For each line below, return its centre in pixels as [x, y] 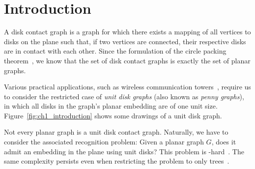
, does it [224, 142]
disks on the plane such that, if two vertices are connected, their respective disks [125, 41]
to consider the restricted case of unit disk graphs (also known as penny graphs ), [124, 96]
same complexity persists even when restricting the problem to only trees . [117, 161]
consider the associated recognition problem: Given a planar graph [104, 142]
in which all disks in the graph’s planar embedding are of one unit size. [111, 106]
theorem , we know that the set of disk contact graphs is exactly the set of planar [127, 60]
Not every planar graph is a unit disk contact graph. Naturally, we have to [116, 132]
